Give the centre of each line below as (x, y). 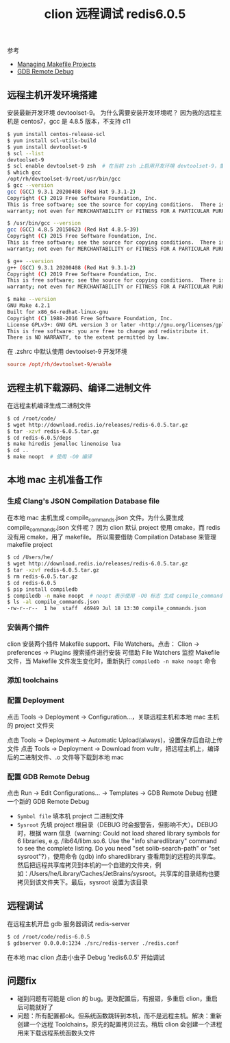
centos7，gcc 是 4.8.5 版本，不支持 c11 (76, 121)
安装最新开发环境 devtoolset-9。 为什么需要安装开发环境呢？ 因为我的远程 (112, 113)
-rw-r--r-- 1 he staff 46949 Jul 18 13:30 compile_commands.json (107, 609)
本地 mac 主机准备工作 (55, 480)
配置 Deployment (36, 700)
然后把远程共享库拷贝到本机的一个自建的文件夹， (86, 865)
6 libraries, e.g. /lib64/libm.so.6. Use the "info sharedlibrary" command (117, 841)
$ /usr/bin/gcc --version (44, 223)
